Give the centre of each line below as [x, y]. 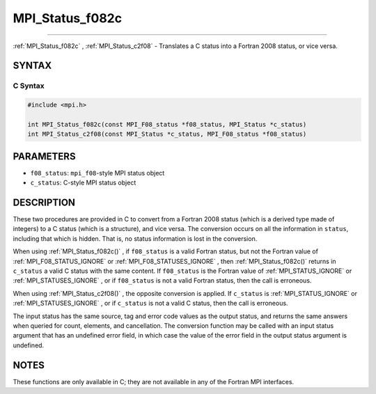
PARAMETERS [44, 156]
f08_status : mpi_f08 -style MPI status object [97, 173]
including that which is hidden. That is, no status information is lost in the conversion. [135, 238]
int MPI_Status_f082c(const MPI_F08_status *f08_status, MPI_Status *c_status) [167, 124]
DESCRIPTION [44, 202]
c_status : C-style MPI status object [83, 183]
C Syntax [29, 86]
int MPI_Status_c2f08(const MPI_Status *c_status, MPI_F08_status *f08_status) [167, 134]
